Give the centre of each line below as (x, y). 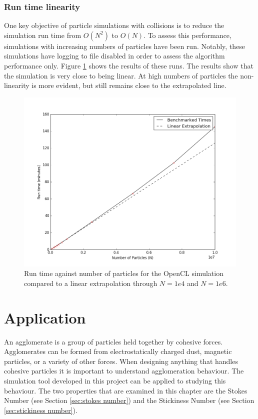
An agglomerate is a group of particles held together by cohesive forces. (113, 341)
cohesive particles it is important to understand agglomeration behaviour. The (124, 371)
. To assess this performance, (187, 35)
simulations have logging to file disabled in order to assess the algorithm (114, 56)
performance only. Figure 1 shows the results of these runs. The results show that (129, 65)
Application (45, 317)
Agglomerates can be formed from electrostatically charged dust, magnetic (118, 351)
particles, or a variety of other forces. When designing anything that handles (121, 361)
